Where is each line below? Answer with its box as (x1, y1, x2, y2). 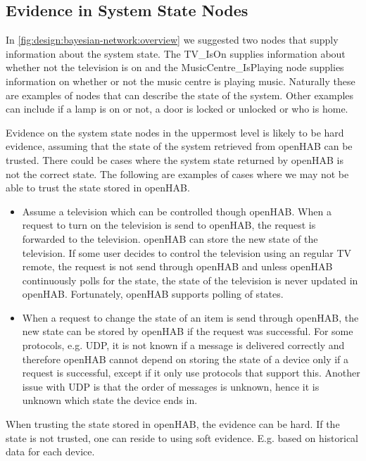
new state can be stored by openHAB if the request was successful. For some (22, 324, 353, 339)
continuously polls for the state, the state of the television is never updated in (22, 272, 358, 287)
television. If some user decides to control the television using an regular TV (22, 245, 352, 260)
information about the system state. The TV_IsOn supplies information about (6, 46, 346, 61)
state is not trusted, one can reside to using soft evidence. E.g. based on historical (6, 430, 359, 445)
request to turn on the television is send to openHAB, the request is (22, 217, 316, 232)
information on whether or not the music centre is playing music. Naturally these (6, 73, 355, 88)
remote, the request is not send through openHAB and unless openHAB (22, 259, 333, 274)
